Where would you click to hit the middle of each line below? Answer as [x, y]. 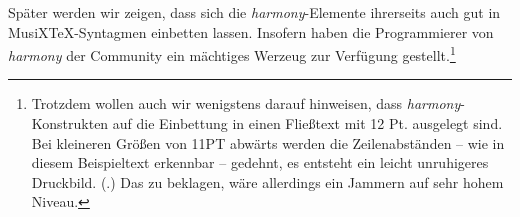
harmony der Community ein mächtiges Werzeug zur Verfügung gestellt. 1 [232, 53]
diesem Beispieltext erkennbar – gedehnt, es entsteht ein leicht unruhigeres [260, 162]
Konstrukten [70, 123]
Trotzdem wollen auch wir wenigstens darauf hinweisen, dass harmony [246, 103]
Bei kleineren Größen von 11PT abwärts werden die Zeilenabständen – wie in [268, 142]
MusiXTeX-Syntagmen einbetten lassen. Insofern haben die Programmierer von [251, 31]
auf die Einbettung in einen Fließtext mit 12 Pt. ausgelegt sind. [307, 123]
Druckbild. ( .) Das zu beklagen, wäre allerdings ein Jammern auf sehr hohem [267, 181]
